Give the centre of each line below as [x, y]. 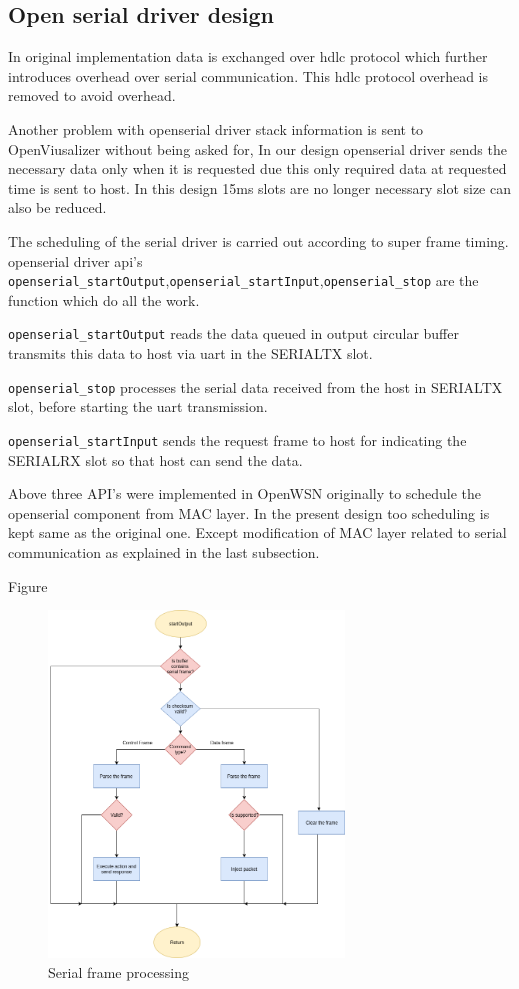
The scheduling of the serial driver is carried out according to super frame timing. [258, 240]
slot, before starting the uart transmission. [138, 406]
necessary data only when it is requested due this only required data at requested [257, 168]
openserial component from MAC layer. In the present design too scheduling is [249, 512]
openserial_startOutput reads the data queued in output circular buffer [233, 333]
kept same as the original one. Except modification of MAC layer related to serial [257, 532]
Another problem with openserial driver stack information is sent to [216, 128]
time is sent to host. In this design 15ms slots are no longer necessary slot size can [259, 187]
